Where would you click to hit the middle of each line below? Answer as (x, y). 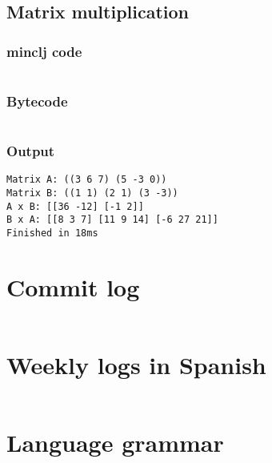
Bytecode (37, 101)
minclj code (44, 51)
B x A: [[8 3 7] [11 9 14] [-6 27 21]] (112, 220)
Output (31, 151)
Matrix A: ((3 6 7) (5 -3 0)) (87, 180)
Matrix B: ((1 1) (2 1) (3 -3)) (92, 193)
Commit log (73, 286)
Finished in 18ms (52, 234)
